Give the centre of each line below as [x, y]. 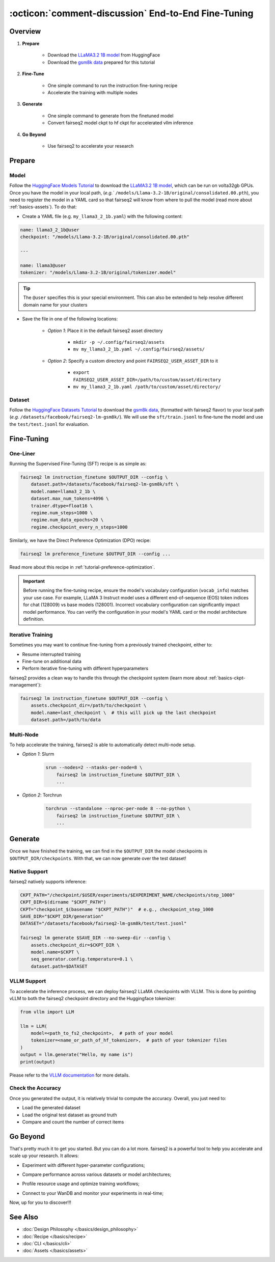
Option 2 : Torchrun [42, 795]
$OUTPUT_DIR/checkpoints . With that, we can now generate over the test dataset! [98, 858]
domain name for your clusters [55, 305]
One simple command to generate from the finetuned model [111, 116]
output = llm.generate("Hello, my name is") [77, 1055]
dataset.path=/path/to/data [66, 720]
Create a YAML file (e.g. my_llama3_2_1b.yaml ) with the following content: [102, 216]
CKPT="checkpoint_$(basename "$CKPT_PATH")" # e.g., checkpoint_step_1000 [117, 909]
